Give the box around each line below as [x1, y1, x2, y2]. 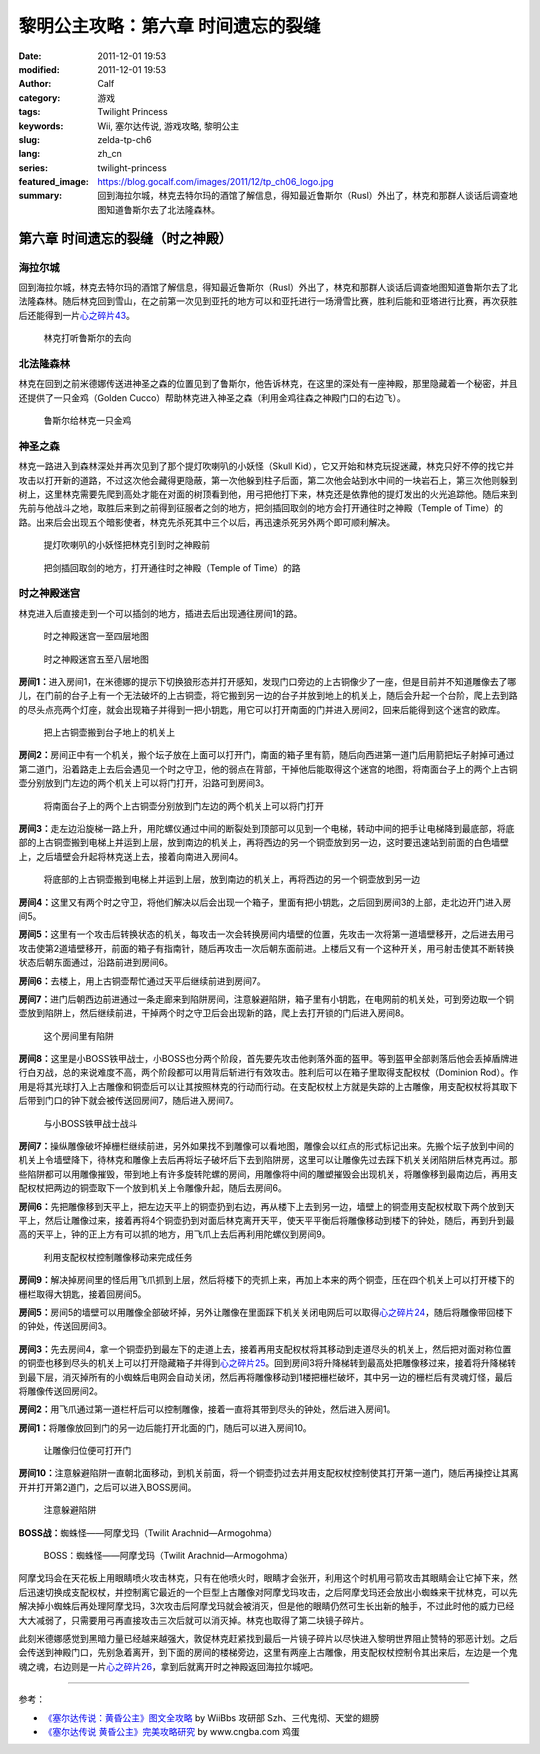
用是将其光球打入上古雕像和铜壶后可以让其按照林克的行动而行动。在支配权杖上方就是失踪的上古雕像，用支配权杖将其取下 [18, 1080, 518, 1092]
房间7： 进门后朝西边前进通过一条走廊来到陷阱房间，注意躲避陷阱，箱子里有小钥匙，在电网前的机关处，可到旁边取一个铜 [18, 993, 515, 1005]
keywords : [18, 120, 64, 132]
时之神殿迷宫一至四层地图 [43, 630, 149, 642]
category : [18, 91, 61, 104]
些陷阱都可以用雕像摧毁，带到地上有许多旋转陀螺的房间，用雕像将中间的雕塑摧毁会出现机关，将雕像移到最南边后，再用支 [18, 1168, 518, 1180]
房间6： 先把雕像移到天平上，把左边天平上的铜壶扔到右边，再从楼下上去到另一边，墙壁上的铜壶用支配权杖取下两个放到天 [18, 1200, 515, 1212]
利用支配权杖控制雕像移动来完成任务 [43, 1251, 193, 1263]
